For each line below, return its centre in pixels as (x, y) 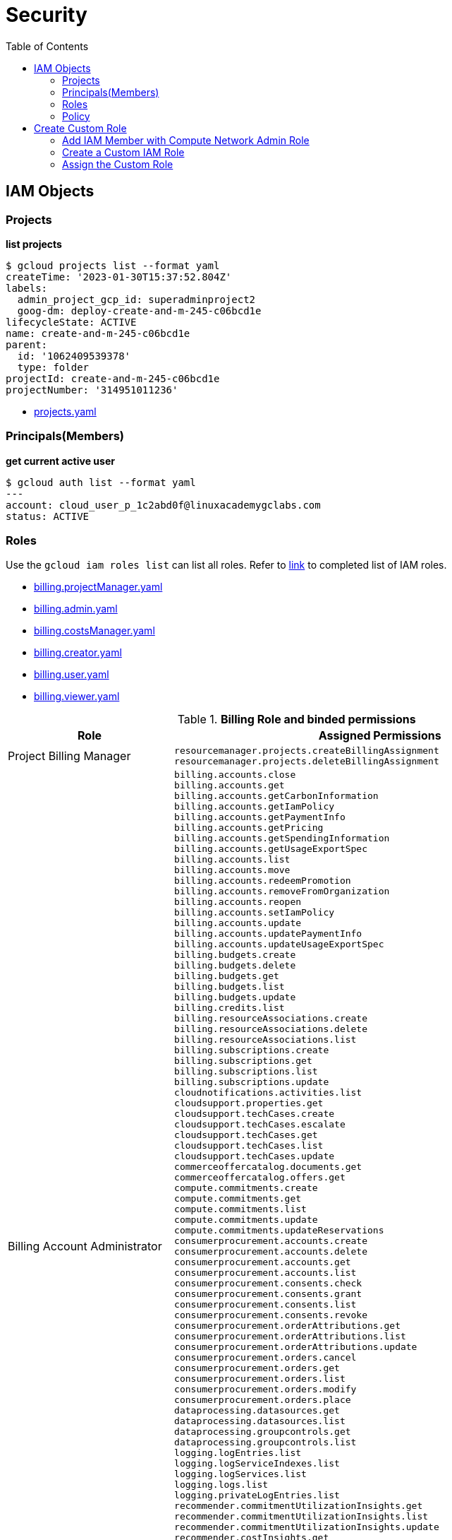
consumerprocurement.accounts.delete (271, 1252)
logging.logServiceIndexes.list (257, 1464)
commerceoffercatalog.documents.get (268, 1167)
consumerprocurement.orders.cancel (265, 1358)
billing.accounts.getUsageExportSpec (271, 849)
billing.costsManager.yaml (94, 631)
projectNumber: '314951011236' (92, 390)
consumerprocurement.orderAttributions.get (287, 1326)
